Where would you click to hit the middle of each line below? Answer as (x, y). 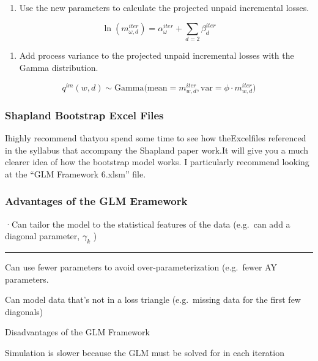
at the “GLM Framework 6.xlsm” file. (76, 173)
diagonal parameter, (43, 236)
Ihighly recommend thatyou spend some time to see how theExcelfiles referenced (156, 138)
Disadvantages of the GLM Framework (77, 332)
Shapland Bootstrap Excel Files (84, 115)
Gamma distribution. (59, 68)
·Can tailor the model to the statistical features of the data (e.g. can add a (148, 224)
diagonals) (24, 311)
